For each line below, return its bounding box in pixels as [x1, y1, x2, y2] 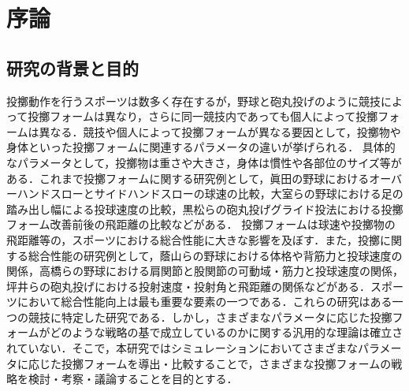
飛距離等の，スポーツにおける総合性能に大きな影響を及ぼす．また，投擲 [6, 231, 381, 248]
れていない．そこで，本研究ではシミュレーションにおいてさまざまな [6, 340, 359, 356]
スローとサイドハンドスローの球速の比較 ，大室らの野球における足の [50, 185, 403, 202]
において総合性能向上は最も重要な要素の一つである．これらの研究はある [17, 293, 392, 310]
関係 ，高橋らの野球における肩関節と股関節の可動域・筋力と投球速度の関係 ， [6, 263, 403, 279]
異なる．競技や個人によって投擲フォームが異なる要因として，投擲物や [39, 123, 401, 140]
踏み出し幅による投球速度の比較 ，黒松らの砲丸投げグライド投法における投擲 [6, 200, 403, 217]
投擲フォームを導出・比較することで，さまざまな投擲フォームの [61, 355, 392, 371]
